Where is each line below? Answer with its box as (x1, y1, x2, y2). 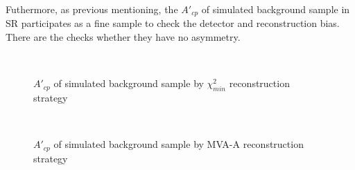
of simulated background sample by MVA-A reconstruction (53, 137, 304, 151)
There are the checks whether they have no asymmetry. (6, 30, 241, 44)
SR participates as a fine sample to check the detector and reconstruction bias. (6, 16, 340, 30)
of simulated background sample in (201, 2, 350, 16)
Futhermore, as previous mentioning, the (6, 2, 178, 16)
